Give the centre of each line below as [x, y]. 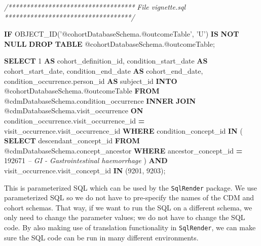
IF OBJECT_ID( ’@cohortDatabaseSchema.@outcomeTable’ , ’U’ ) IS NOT [122, 34]
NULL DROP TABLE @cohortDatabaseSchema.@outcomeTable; [109, 43]
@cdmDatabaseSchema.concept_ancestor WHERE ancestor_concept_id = [123, 150]
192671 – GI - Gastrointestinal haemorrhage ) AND [86, 160]
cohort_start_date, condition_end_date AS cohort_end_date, [104, 70]
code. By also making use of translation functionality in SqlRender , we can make [130, 227]
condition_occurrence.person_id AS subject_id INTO [91, 81]
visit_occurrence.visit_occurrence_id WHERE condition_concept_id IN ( [123, 130]
